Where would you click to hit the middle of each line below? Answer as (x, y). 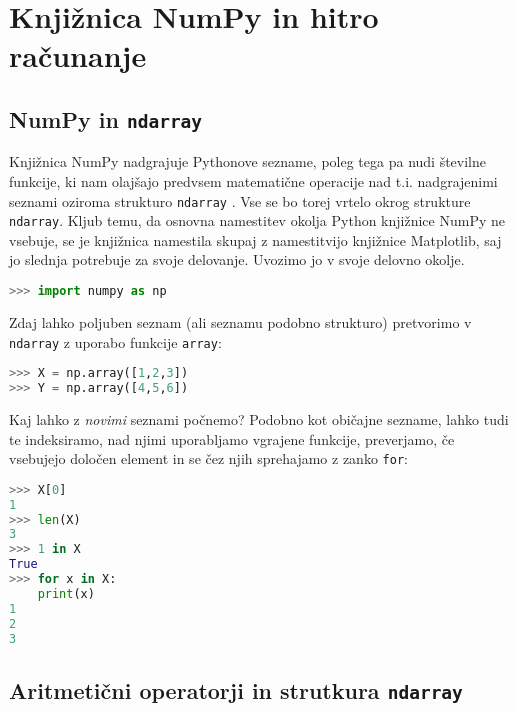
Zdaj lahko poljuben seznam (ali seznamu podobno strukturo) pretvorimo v (240, 321)
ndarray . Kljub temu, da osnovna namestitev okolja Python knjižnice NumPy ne (257, 220)
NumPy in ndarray (106, 118)
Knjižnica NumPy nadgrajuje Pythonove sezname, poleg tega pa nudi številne (248, 161)
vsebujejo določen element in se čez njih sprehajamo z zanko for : (208, 458)
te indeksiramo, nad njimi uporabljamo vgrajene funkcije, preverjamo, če (232, 438)
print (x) (66, 593)
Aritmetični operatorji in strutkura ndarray (236, 689)
